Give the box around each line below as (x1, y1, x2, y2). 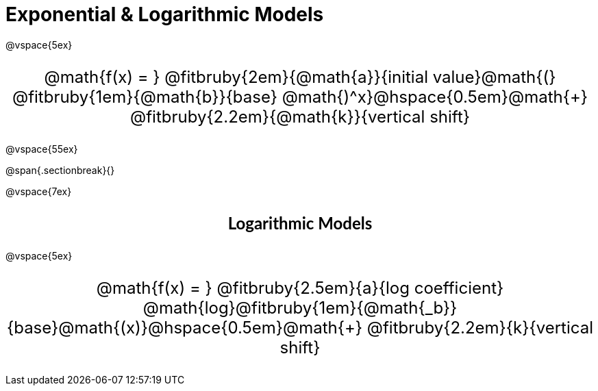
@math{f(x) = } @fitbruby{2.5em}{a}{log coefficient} (96, 277, 504, 298)
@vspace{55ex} (5, 142, 78, 155)
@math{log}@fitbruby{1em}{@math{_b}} (142, 297, 458, 318)
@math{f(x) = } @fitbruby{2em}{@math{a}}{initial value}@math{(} (44, 66, 556, 87)
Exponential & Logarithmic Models (5, 3, 324, 26)
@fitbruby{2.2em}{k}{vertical (366, 317, 594, 338)
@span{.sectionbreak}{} (5, 164, 115, 176)
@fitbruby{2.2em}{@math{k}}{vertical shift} (130, 106, 470, 127)
